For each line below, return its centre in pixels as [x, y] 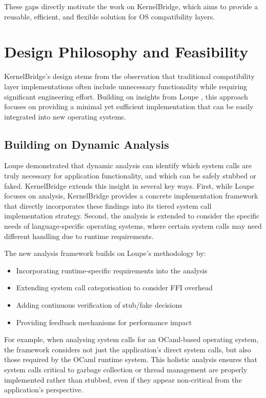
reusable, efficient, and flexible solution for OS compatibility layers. [110, 16]
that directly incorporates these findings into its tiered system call [108, 205]
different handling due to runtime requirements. [79, 236]
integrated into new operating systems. [65, 116]
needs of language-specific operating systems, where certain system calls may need [133, 226]
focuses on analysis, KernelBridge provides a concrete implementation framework [131, 196]
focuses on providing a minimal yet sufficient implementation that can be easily [129, 106]
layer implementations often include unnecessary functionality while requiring [126, 86]
